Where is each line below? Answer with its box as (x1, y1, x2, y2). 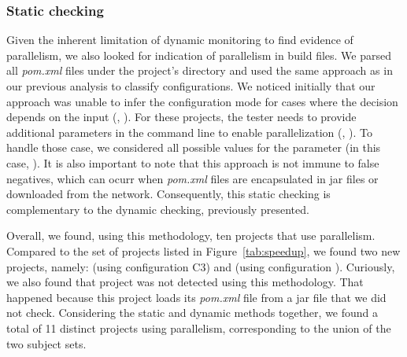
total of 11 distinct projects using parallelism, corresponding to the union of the (6, 319, 391, 336)
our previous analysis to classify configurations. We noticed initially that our (6, 78, 376, 94)
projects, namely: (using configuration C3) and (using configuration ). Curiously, (6, 258, 395, 274)
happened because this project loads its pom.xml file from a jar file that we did (6, 289, 387, 305)
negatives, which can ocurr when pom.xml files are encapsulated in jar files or (6, 170, 379, 186)
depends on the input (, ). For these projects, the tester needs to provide (6, 109, 357, 125)
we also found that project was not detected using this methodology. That (6, 274, 364, 290)
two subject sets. (6, 335, 87, 351)
